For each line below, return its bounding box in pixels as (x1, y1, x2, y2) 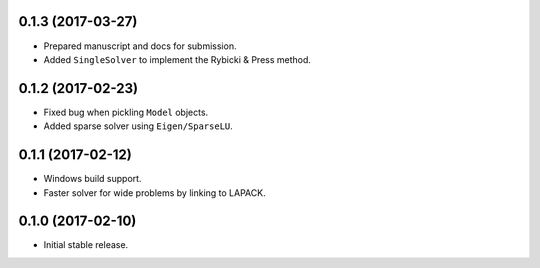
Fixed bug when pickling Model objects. (43, 106, 209, 118)
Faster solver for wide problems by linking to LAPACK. (43, 186, 266, 199)
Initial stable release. (43, 239, 129, 251)
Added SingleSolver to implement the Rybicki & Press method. (43, 53, 312, 65)
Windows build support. (43, 173, 142, 185)
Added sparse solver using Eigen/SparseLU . (43, 120, 234, 132)
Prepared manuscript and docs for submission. (43, 40, 237, 52)
